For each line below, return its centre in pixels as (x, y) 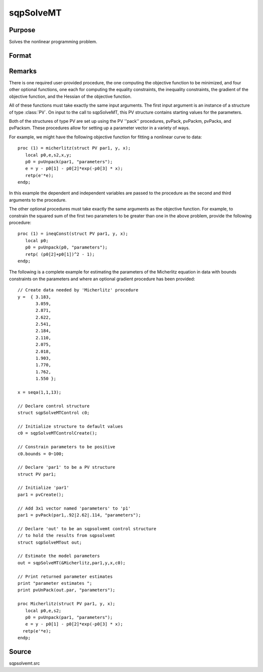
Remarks (23, 71)
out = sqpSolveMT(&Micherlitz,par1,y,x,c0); (72, 563)
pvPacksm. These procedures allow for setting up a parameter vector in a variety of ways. (99, 128)
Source (20, 651)
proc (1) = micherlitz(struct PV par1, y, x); (74, 148)
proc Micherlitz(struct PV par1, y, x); (66, 604)
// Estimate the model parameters (59, 556)
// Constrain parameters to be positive (66, 447)
